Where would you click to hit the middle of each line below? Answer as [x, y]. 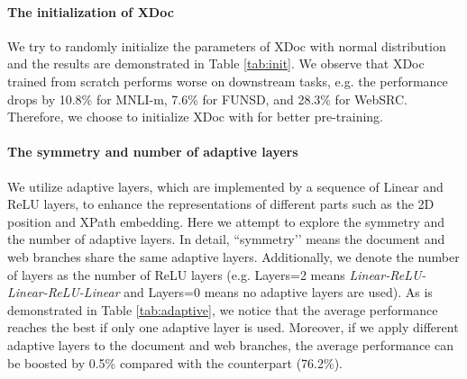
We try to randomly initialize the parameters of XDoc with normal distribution [227, 45]
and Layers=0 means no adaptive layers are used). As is [278, 292]
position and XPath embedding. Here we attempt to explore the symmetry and [226, 221]
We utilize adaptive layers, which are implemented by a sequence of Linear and [225, 186]
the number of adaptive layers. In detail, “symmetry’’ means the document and [226, 239]
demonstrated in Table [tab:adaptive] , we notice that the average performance [223, 309]
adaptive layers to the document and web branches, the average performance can [230, 344]
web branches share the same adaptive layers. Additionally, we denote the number [233, 256]
